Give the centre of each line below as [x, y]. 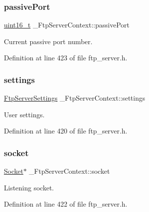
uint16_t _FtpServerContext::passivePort [67, 25]
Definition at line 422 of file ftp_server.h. [66, 204]
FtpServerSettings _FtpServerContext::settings [74, 98]
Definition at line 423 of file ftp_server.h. [66, 58]
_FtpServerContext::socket [69, 171]
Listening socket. [29, 187]
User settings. [24, 114]
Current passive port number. [48, 41]
